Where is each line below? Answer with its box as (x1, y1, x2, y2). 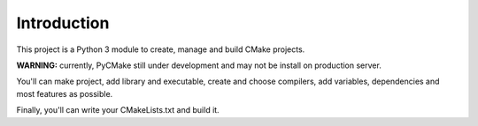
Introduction (16, 13, 110, 33)
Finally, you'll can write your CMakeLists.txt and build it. (16, 105, 220, 115)
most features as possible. (16, 88, 113, 99)
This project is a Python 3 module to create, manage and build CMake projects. (16, 44, 305, 55)
